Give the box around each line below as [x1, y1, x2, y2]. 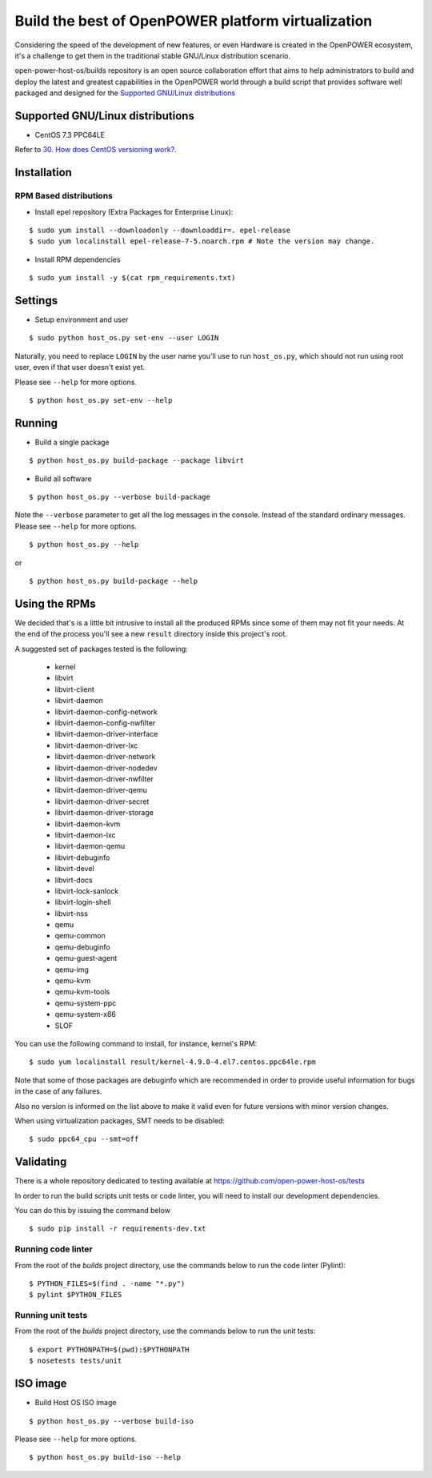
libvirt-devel [54, 864, 95, 874]
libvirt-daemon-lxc [54, 829, 116, 840]
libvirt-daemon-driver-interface [54, 729, 158, 739]
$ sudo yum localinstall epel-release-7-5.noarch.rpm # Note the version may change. [29, 237, 375, 246]
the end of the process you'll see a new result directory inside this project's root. [14, 629, 288, 639]
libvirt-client [54, 685, 95, 694]
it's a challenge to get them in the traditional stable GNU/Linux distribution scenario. [14, 50, 291, 60]
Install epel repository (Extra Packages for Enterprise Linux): [34, 207, 234, 216]
